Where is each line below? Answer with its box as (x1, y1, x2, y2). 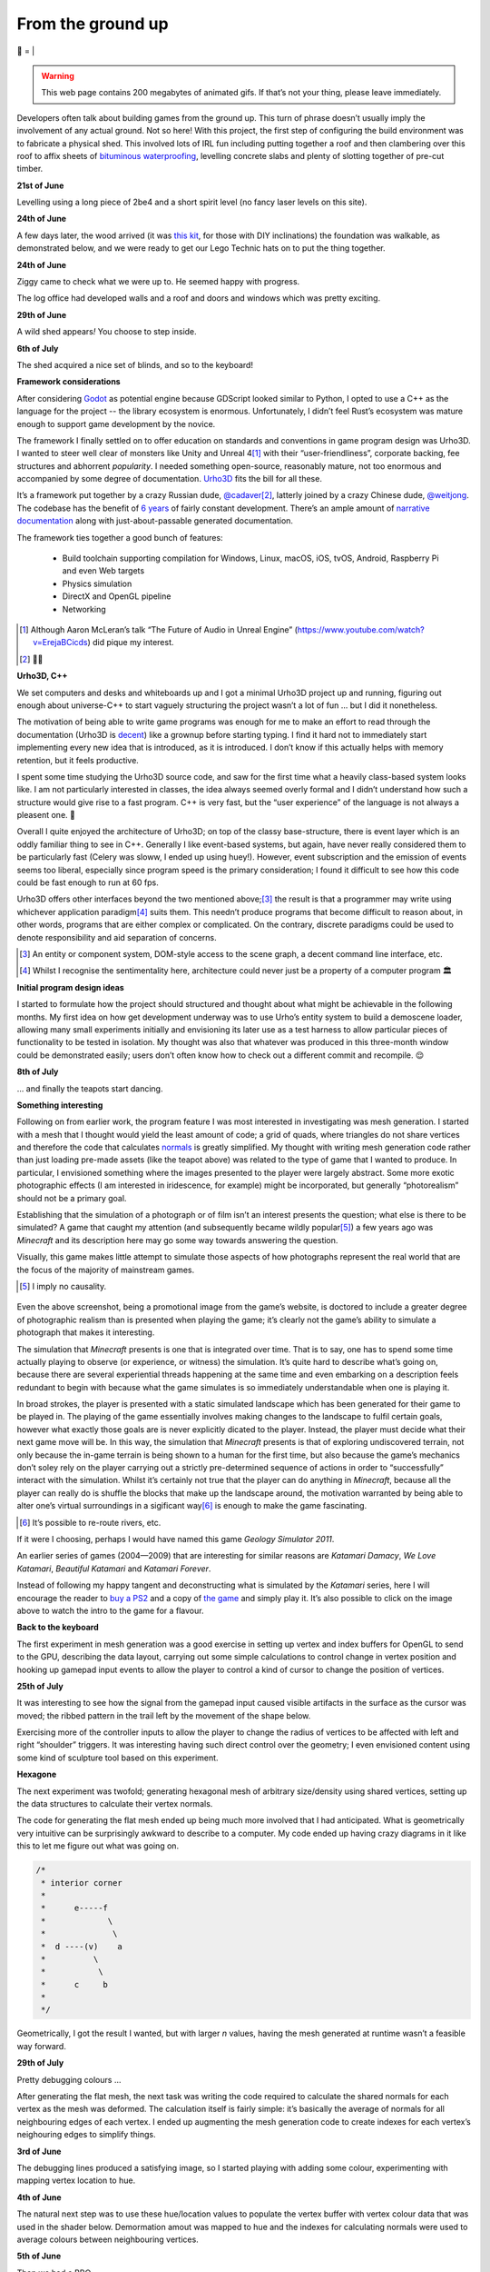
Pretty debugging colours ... (16, 2074, 122, 2085)
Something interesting (16, 1100, 103, 1111)
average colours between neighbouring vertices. (16, 2234, 199, 2245)
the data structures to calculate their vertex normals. (16, 1799, 213, 1809)
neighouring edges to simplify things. (16, 2129, 156, 2140)
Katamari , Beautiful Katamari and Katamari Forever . (16, 1563, 211, 1574)
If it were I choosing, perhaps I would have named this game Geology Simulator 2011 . (16, 1534, 335, 1544)
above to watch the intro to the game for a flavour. (16, 1605, 204, 1616)
